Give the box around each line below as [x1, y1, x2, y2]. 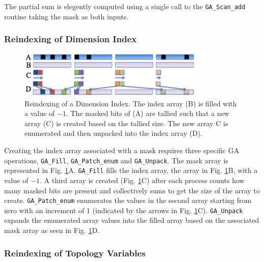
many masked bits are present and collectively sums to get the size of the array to [4, 185, 260, 195]
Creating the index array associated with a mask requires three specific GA [4, 145, 240, 156]
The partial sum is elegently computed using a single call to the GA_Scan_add [4, 1, 246, 11]
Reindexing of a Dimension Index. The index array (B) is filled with [24, 98, 237, 108]
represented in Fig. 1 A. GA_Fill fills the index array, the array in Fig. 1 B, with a [4, 165, 258, 176]
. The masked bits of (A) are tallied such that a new [66, 108, 229, 119]
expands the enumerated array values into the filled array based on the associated [4, 215, 259, 225]
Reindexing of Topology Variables [4, 246, 146, 259]
